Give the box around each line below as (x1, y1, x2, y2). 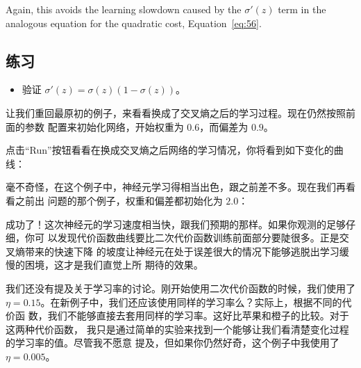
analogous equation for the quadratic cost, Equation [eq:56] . (6, 15, 262, 30)
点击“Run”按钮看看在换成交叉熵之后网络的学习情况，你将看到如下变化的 (6, 143, 334, 157)
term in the (278, 2, 326, 16)
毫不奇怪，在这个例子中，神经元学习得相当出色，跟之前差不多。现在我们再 (6, 179, 346, 194)
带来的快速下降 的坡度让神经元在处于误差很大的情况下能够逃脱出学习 (24, 243, 339, 258)
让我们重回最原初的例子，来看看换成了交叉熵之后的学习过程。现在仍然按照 (6, 105, 346, 120)
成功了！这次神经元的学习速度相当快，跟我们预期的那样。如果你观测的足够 (6, 216, 346, 231)
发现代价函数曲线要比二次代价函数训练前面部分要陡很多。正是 (57, 230, 339, 245)
